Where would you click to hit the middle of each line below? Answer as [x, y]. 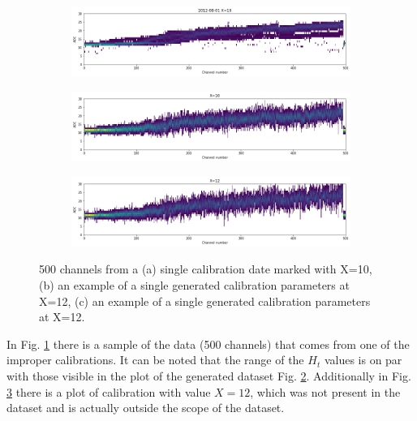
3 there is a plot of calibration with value [109, 391]
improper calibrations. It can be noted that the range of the [155, 360]
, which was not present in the [325, 391]
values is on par [363, 360]
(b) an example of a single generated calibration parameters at [194, 284]
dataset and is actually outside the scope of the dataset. [146, 408]
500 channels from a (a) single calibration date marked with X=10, [206, 269]
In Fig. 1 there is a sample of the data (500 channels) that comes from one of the [208, 344]
